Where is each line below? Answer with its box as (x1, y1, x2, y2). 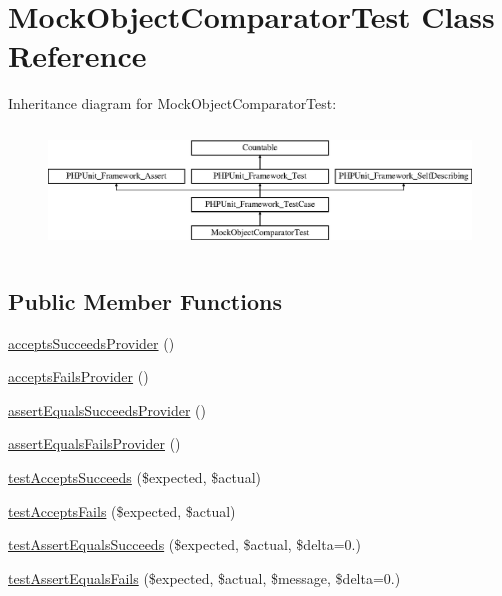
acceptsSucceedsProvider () (8, 332, 175, 353)
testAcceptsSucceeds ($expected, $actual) (8, 466, 261, 487)
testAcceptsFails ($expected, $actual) (8, 500, 236, 521)
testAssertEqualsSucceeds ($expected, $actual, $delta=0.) (8, 534, 361, 555)
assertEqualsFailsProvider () (8, 433, 181, 454)
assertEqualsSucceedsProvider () (8, 399, 206, 420)
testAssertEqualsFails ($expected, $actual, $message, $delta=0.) (8, 567, 401, 588)
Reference (8, 35, 147, 76)
